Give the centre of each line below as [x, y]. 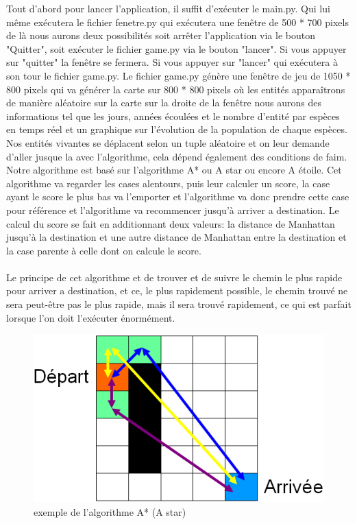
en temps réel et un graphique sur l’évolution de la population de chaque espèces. [177, 129]
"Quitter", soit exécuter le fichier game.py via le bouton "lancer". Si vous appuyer [176, 48]
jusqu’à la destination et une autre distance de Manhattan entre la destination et [176, 237]
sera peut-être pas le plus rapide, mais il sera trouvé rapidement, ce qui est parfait [179, 304]
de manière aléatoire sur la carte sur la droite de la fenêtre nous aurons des [164, 103]
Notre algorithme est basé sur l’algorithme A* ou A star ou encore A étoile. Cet [174, 170]
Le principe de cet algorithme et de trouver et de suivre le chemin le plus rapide [174, 277]
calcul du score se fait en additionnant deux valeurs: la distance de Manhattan [171, 223]
